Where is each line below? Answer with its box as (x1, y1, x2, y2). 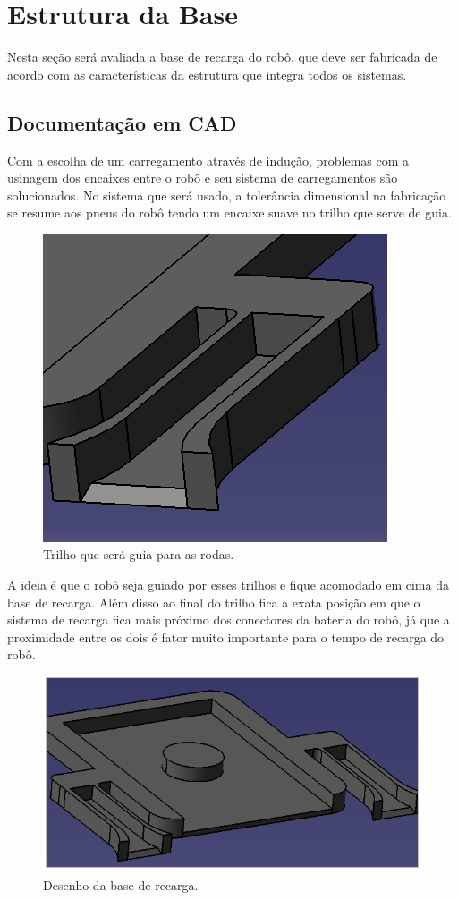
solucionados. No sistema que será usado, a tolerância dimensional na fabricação (7, 185, 446, 204)
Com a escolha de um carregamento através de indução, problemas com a (7, 150, 410, 169)
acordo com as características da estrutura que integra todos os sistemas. (7, 64, 407, 83)
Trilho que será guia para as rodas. (43, 545, 234, 564)
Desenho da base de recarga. (43, 875, 199, 894)
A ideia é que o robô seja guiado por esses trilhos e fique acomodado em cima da (7, 575, 449, 594)
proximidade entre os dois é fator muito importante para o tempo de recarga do (7, 627, 445, 646)
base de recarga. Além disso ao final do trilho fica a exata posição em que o (7, 592, 420, 611)
